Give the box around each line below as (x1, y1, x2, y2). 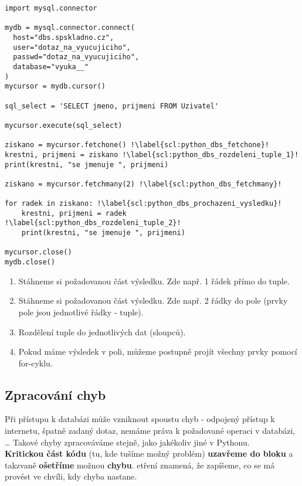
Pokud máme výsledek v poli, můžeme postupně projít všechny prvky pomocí (18, 345, 297, 358)
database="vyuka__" (13, 62, 89, 71)
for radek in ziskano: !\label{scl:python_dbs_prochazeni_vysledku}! (5, 199, 282, 208)
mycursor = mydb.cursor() (5, 82, 106, 91)
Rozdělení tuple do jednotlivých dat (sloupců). (18, 325, 186, 338)
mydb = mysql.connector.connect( (5, 23, 135, 32)
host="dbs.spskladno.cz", (13, 33, 114, 42)
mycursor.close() (5, 248, 72, 257)
